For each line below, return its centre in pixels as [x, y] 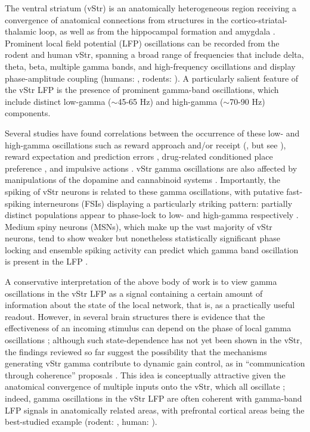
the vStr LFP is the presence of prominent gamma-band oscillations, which [142, 90]
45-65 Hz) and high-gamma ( [170, 101]
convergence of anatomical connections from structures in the [117, 19]
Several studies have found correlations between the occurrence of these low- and [152, 133]
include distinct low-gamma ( [58, 101]
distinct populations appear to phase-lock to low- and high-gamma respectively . [152, 215]
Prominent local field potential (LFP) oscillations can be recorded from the [142, 43]
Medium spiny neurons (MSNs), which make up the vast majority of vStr [139, 226]
